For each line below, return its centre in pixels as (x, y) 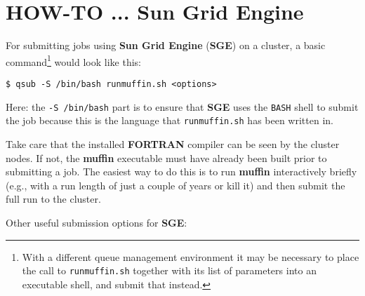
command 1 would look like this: (73, 60)
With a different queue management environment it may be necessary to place (191, 256)
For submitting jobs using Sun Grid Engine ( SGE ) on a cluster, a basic (166, 45)
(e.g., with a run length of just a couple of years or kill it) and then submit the (175, 185)
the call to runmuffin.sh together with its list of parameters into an (169, 270)
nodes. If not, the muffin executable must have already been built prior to (166, 157)
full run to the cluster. (53, 199)
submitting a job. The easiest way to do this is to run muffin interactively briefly (181, 171)
